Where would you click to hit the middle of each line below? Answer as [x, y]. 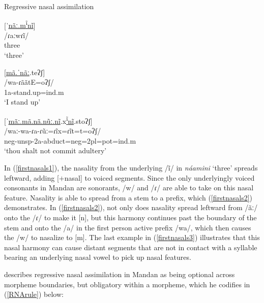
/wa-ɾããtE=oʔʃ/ [29, 82]
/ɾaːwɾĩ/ [17, 35]
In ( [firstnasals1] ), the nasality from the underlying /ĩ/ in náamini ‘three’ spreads [131, 168]
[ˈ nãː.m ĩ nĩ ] [20, 24]
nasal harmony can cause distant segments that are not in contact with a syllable [131, 247]
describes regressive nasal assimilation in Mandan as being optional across [120, 274]
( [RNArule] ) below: [34, 294]
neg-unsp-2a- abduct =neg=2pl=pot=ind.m [70, 140]
